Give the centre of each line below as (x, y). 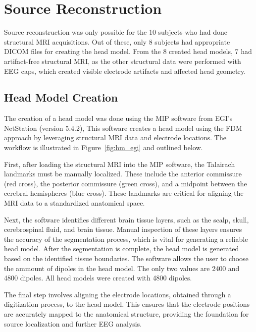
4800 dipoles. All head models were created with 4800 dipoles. (98, 278)
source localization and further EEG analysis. (73, 323)
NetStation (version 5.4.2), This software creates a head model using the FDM (123, 128)
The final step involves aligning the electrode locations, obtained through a (118, 294)
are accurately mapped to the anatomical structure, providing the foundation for (127, 313)
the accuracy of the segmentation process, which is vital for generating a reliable (126, 239)
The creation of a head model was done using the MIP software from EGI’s (118, 118)
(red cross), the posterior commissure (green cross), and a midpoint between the (126, 183)
